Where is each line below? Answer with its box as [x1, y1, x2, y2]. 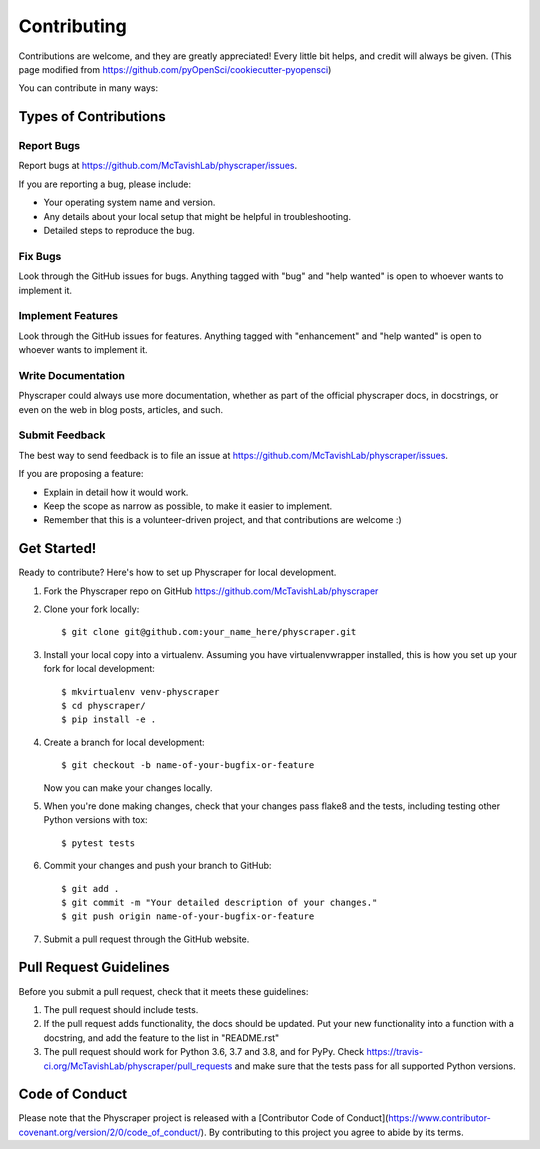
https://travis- [366, 1046, 424, 1058]
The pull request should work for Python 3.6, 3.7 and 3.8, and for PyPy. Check [43, 1046, 365, 1058]
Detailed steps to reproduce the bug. [43, 225, 195, 237]
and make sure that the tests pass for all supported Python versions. [234, 1060, 516, 1072]
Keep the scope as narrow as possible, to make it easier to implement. [43, 500, 333, 512]
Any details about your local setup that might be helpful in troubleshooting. [43, 210, 352, 222]
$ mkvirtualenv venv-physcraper [61, 686, 220, 697]
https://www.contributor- [388, 1112, 492, 1124]
